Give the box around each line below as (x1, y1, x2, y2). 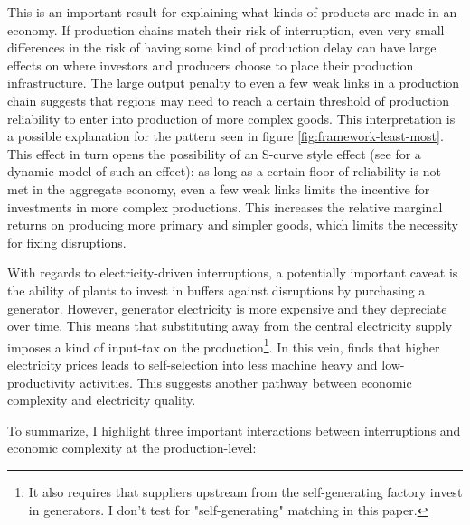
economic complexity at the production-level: (7, 438, 257, 457)
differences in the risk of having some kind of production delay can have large (7, 38, 437, 57)
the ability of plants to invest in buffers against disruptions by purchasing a (7, 280, 426, 299)
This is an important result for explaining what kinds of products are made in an (7, 3, 457, 21)
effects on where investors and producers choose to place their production (7, 55, 414, 74)
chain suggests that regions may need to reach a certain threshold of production (7, 90, 450, 109)
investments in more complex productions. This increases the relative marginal (7, 197, 443, 216)
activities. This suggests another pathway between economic (80, 372, 412, 391)
